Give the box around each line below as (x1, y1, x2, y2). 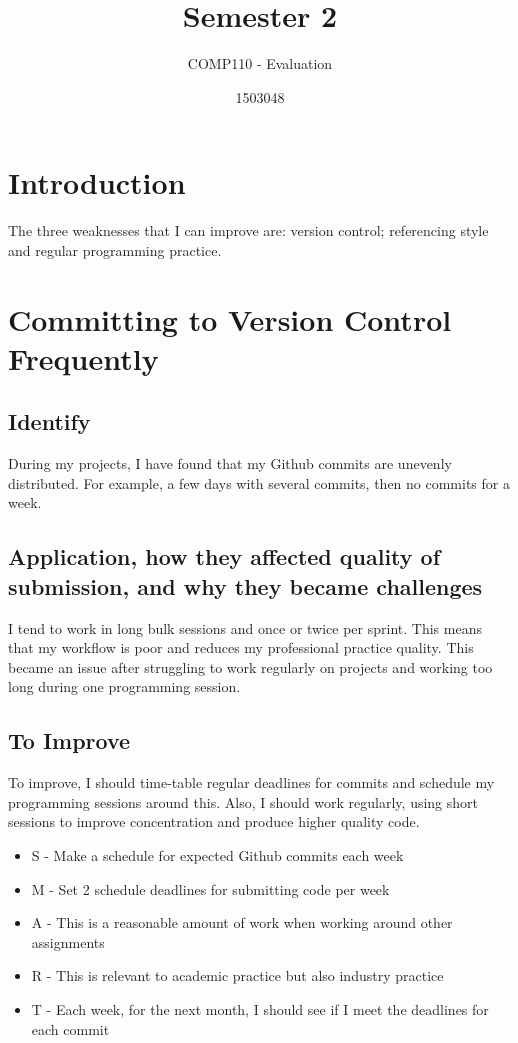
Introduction (8, 162, 186, 203)
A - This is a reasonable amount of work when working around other (31, 912, 453, 933)
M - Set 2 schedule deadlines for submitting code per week (31, 878, 390, 899)
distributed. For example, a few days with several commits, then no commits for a (8, 472, 510, 493)
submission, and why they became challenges (8, 570, 483, 601)
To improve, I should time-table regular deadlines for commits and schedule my (8, 772, 495, 793)
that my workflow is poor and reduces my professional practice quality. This (8, 637, 474, 658)
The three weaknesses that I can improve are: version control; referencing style (8, 220, 489, 241)
